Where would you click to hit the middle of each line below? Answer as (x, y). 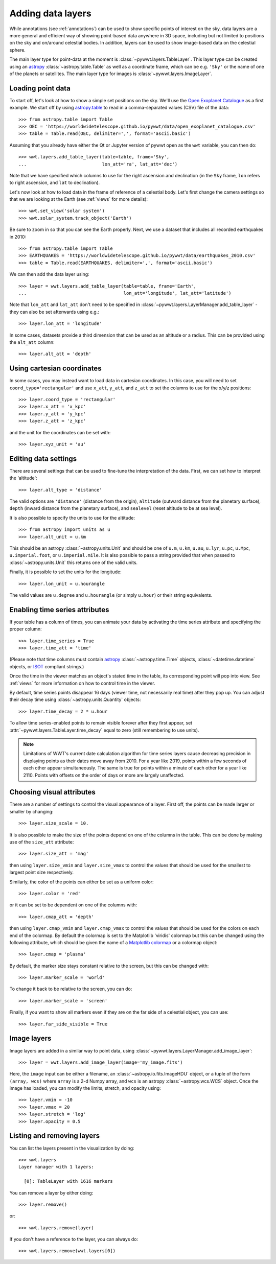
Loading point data (40, 88)
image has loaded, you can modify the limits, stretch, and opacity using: (85, 1088)
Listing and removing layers (54, 1136)
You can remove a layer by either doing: (51, 1192)
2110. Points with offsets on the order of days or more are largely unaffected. (104, 775)
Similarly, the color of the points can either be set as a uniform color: (82, 882)
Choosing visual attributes (52, 792)
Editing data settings (43, 459)
